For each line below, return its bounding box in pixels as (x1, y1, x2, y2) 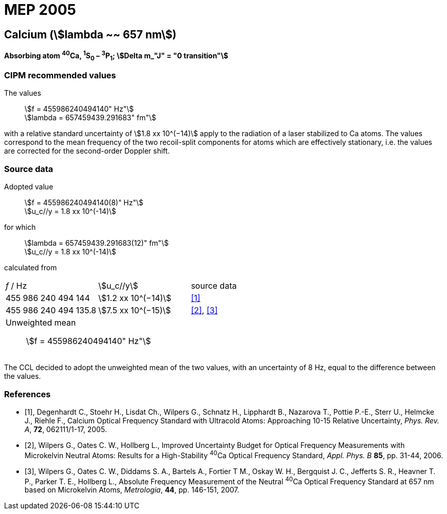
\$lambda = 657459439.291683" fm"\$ (25, 113, 157, 122)
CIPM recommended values (4, 70, 116, 80)
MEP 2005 (4, 1, 76, 18)
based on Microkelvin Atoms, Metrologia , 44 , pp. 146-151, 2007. (25, 485, 239, 495)
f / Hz (6, 281, 27, 291)
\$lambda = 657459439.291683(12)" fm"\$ (25, 239, 169, 248)
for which (4, 223, 36, 232)
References (4, 389, 51, 399)
